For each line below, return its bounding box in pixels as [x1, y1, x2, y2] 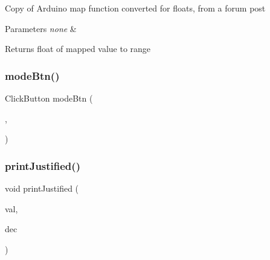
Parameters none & [5, 22, 77, 34]
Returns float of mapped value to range [5, 42, 151, 55]
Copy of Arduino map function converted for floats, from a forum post [5, 2, 266, 14]
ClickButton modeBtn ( [5, 92, 93, 104]
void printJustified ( [5, 182, 79, 194]
